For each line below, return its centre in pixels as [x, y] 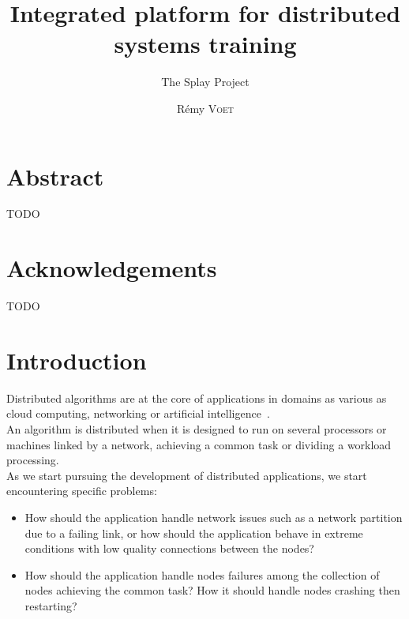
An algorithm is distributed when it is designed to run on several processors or [197, 429]
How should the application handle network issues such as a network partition [214, 518]
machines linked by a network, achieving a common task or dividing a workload [199, 444]
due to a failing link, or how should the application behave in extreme [194, 533]
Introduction [77, 360]
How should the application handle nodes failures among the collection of [202, 574]
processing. [33, 460]
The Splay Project [205, 82]
